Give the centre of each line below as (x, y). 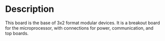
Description (30, 9)
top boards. (17, 33)
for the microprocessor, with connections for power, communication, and (79, 28)
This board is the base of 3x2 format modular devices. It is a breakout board (82, 23)
